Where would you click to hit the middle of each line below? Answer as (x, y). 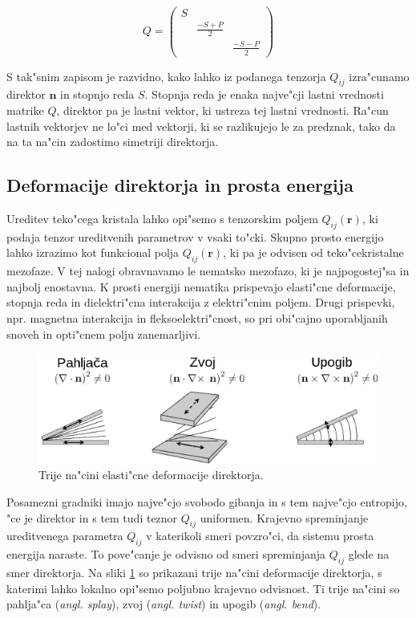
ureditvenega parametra (65, 536)
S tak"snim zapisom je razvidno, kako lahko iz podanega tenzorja (166, 76)
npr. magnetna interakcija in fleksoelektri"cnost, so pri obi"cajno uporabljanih (197, 318)
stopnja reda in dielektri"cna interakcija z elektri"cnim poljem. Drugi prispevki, (201, 302)
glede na (369, 554)
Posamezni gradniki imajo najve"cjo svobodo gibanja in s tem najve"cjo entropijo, (207, 501)
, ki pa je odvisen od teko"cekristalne (313, 252)
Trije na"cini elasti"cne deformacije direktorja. (151, 475)
